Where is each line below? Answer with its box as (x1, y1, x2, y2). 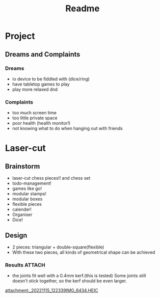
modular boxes (12, 196, 43, 202)
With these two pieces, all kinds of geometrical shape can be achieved (12, 249, 156, 255)
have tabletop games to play (12, 81, 70, 87)
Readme (65, 3, 100, 14)
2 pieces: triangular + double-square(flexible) (12, 244, 105, 250)
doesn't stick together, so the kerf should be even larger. (12, 278, 127, 284)
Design (5, 231, 27, 240)
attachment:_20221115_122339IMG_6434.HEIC (5, 288, 98, 294)
